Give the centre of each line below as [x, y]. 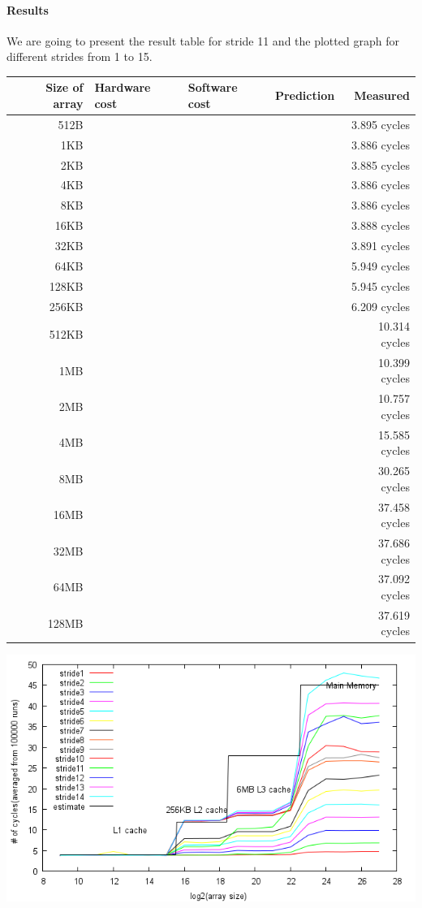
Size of [65, 87]
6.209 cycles [380, 306]
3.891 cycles [380, 245]
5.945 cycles [380, 285]
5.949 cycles [380, 265]
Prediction [305, 95]
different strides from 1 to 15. [80, 56]
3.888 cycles [380, 225]
